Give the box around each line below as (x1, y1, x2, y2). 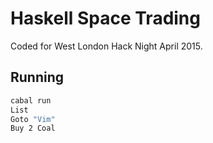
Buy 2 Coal (10, 123, 56, 134)
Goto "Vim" (10, 114, 56, 124)
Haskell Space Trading (10, 7, 201, 30)
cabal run (10, 95, 52, 106)
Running (10, 69, 65, 86)
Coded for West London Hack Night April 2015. (10, 40, 203, 52)
